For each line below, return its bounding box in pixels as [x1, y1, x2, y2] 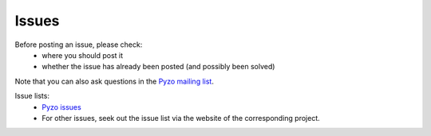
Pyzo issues [42, 102, 81, 111]
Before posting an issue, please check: [14, 40, 143, 49]
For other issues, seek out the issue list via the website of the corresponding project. [42, 113, 321, 122]
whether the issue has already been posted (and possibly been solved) [42, 62, 275, 72]
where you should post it [42, 50, 124, 60]
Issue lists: [14, 91, 49, 101]
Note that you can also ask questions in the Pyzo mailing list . [14, 76, 215, 86]
